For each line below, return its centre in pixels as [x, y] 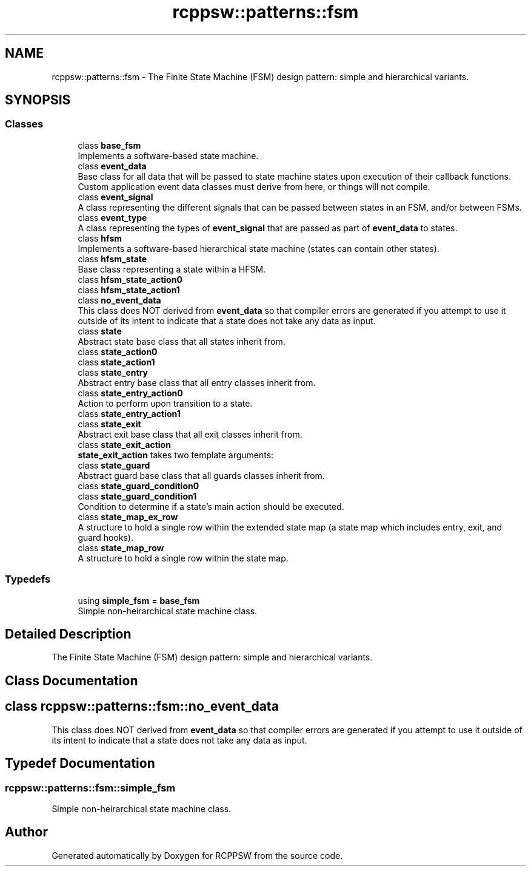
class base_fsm [109, 145]
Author [26, 832]
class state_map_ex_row [128, 517]
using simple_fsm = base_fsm [139, 600]
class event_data [112, 166]
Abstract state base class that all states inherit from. [182, 341]
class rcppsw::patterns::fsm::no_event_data [142, 707]
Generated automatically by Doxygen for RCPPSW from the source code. [197, 855]
